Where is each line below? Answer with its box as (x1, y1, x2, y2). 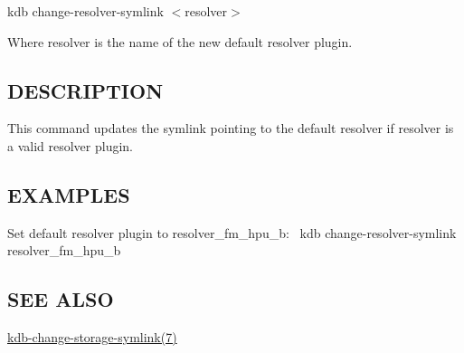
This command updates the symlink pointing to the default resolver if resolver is (7, 119, 454, 138)
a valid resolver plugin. (7, 136, 134, 155)
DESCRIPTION (7, 76, 164, 104)
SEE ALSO (7, 285, 114, 313)
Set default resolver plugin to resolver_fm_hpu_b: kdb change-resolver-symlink (7, 223, 457, 242)
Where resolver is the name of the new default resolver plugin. (7, 32, 353, 51)
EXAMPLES (7, 180, 130, 208)
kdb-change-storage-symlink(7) (7, 328, 177, 347)
